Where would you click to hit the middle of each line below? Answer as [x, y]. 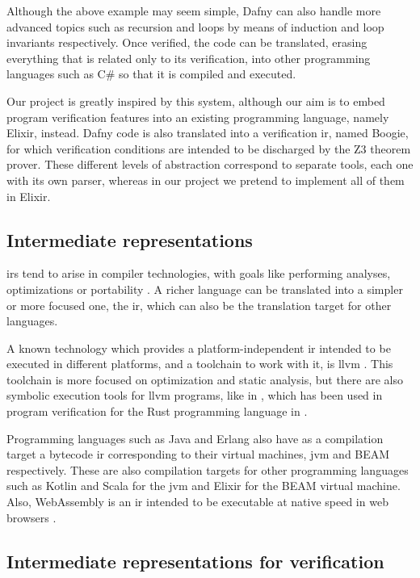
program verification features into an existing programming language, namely [198, 117]
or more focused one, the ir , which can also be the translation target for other [199, 305]
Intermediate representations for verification [195, 561]
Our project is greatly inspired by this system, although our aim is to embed [196, 101]
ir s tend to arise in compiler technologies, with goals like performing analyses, [199, 273]
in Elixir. [29, 196]
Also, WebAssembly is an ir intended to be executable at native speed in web [197, 502]
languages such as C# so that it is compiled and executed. [151, 74]
